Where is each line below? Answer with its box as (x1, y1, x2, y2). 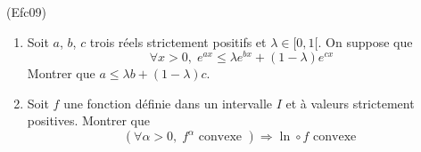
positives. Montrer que (27, 111, 150, 130)
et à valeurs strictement (285, 93, 415, 112)
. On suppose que (318, 32, 413, 51)
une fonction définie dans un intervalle (63, 93, 272, 112)
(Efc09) (6, 3, 46, 20)
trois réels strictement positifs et (89, 32, 267, 51)
